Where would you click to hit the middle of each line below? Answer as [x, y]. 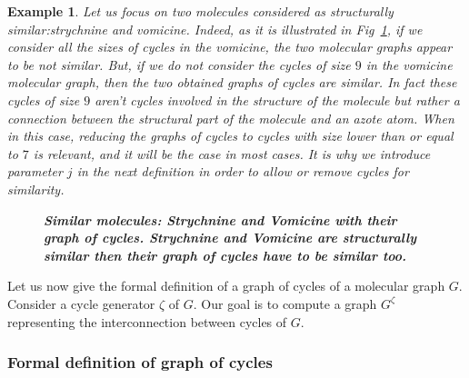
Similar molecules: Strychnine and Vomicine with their [220, 219]
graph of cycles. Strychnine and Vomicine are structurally [230, 238]
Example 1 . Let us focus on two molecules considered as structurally [200, 11]
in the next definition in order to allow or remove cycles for [243, 171]
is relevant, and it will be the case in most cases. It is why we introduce [232, 153]
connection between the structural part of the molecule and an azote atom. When [231, 118]
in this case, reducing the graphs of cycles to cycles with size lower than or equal [230, 136]
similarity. [36, 189]
